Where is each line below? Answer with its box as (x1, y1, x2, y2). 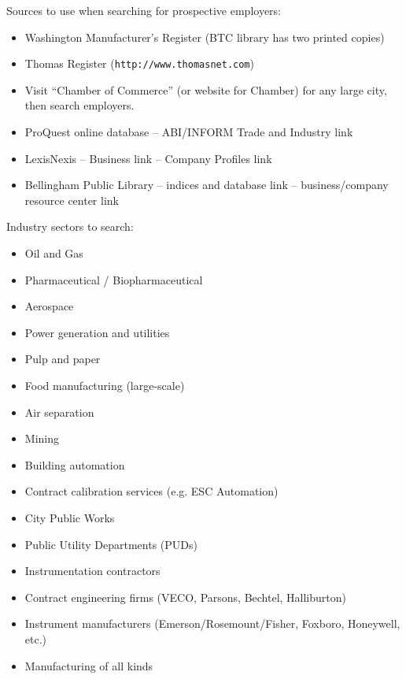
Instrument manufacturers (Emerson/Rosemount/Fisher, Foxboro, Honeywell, (24, 615, 400, 632)
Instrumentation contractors (24, 562, 161, 579)
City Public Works (24, 509, 115, 525)
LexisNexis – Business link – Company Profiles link (24, 150, 272, 166)
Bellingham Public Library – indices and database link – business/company (24, 176, 389, 193)
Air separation (24, 403, 94, 420)
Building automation (24, 456, 125, 473)
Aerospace (24, 298, 74, 314)
